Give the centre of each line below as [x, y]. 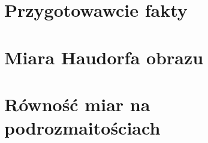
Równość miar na [77, 104]
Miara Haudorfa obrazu [104, 57]
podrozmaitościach [82, 128]
